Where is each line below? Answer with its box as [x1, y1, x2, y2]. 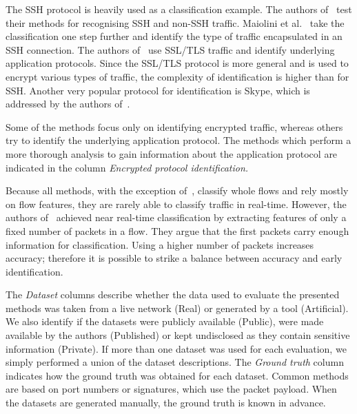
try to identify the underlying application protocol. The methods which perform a [6, 133, 351, 147]
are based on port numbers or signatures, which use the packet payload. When [6, 382, 337, 396]
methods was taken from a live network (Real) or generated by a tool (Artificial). [6, 300, 349, 315]
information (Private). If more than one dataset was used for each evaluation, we [6, 341, 347, 355]
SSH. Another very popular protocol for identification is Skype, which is [6, 83, 310, 97]
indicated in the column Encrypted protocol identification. [6, 160, 249, 174]
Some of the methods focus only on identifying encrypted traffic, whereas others [6, 119, 343, 134]
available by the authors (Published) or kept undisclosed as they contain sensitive [6, 328, 350, 342]
